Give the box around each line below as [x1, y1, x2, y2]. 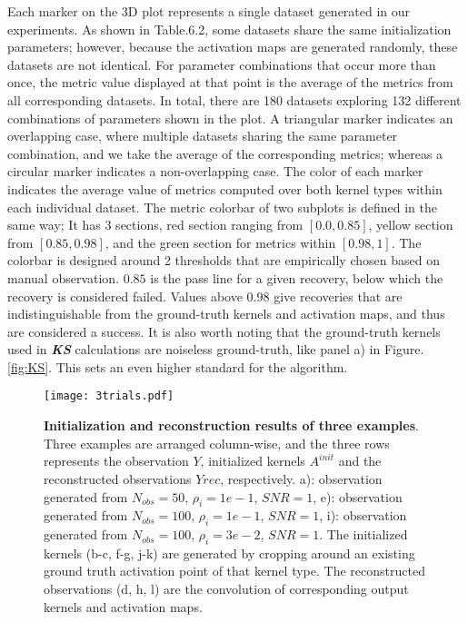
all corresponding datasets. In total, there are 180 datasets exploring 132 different [7, 90, 462, 109]
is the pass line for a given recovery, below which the [150, 268, 443, 287]
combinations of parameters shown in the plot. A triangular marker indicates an [7, 108, 453, 127]
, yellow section [368, 215, 453, 234]
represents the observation [44, 451, 189, 470]
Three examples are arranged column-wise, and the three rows [44, 433, 390, 452]
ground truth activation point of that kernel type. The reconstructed [44, 561, 425, 580]
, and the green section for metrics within [105, 232, 336, 252]
